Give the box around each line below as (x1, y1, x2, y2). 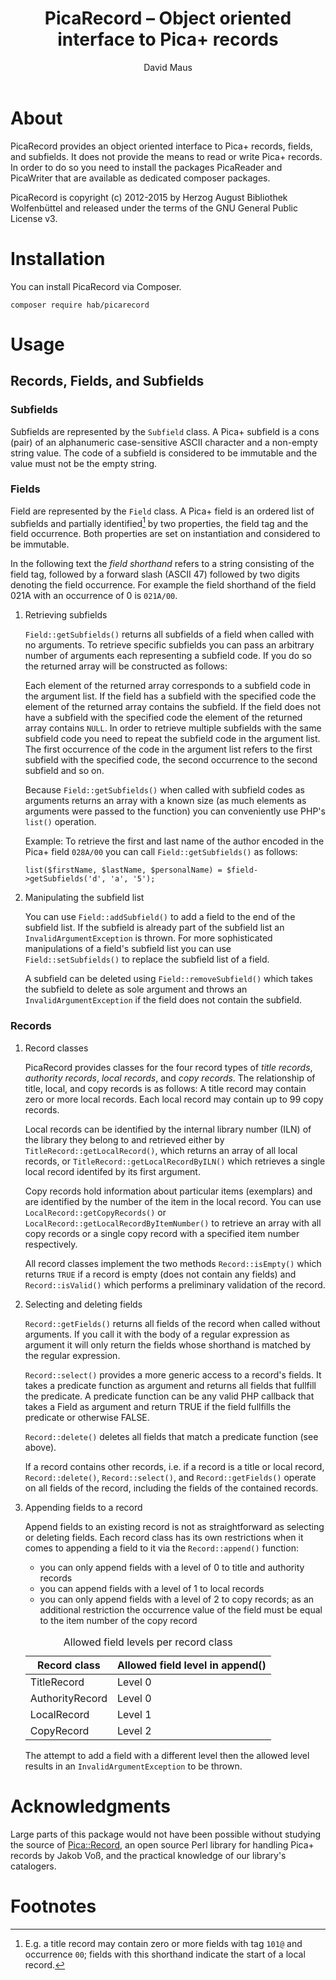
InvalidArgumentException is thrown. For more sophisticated (24, 932, 273, 944)
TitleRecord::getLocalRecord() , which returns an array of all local (24, 1144, 298, 1156)
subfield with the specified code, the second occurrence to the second (24, 754, 318, 766)
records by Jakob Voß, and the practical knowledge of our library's (10, 1849, 287, 1861)
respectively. (24, 1238, 78, 1250)
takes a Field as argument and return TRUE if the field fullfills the (24, 1400, 292, 1412)
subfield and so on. (24, 765, 105, 777)
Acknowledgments (10, 1795, 172, 1817)
